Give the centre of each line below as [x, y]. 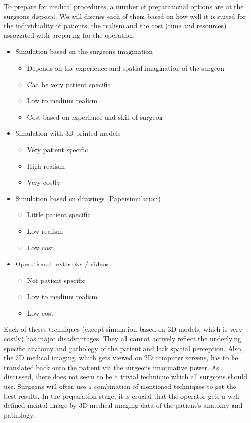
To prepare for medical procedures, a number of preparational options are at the [124, 6]
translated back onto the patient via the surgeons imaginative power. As [112, 367]
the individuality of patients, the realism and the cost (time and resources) [115, 26]
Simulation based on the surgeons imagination [84, 51]
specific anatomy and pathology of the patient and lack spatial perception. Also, [124, 348]
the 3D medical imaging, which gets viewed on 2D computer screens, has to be [121, 358]
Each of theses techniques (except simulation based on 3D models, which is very [123, 329]
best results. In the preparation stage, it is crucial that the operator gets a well [122, 396]
